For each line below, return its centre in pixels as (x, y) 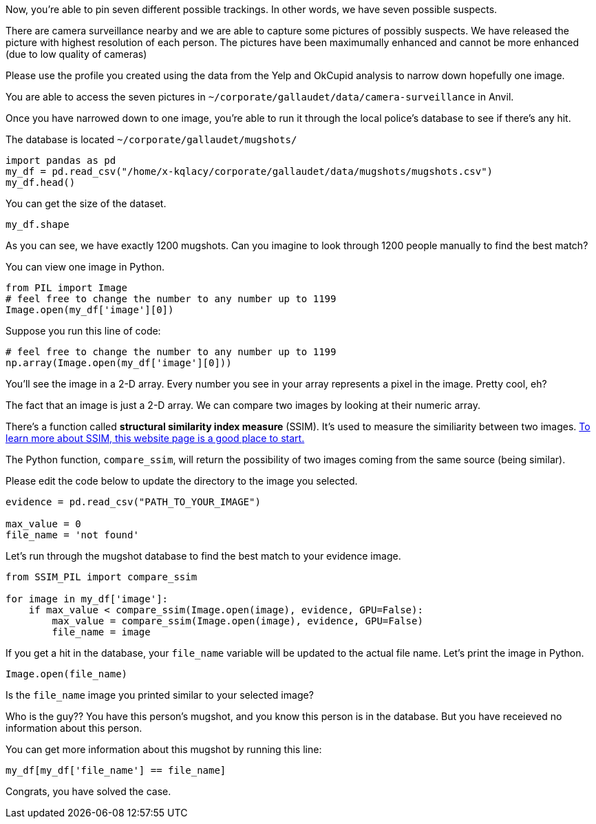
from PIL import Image (67, 288)
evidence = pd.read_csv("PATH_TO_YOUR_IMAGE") (133, 502)
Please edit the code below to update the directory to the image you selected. (182, 481)
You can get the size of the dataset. (86, 203)
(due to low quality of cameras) (76, 54)
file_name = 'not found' (72, 535)
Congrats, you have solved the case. (88, 791)
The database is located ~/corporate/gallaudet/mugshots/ (151, 139)
